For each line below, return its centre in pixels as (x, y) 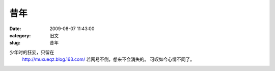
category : (20, 35)
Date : (15, 29)
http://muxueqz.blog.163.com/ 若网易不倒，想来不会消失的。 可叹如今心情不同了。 (108, 59)
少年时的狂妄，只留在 (32, 52)
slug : (15, 43)
